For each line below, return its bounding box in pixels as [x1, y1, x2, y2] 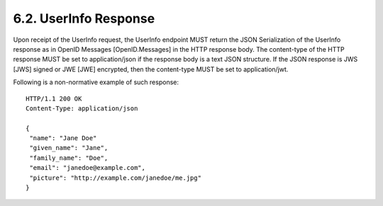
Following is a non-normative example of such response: [13, 78, 179, 86]
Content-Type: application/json [26, 104, 138, 113]
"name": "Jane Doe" [29, 135, 97, 142]
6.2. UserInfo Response [13, 11, 155, 26]
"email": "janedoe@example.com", [29, 164, 145, 172]
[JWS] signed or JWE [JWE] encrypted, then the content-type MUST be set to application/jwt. [13, 64, 289, 74]
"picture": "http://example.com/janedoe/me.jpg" [29, 173, 202, 182]
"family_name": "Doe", [29, 154, 109, 162]
